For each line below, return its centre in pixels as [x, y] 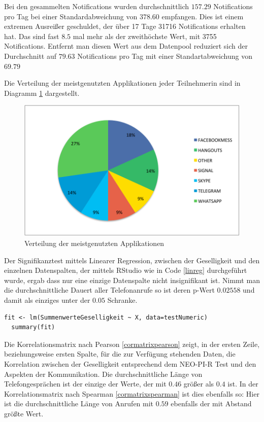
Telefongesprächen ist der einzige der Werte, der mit [85, 384]
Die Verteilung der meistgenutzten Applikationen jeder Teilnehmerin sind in [122, 83]
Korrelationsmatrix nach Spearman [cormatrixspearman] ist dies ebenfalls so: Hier [132, 393]
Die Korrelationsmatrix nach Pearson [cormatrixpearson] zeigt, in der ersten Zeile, [132, 344]
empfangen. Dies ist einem [203, 16]
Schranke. [122, 300]
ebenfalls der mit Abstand [211, 403]
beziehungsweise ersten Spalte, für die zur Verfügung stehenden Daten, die [120, 354]
